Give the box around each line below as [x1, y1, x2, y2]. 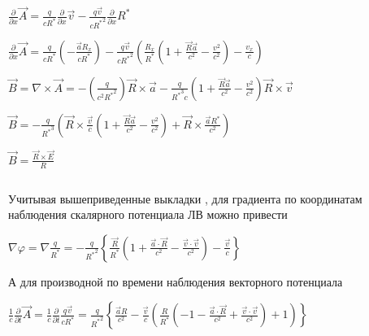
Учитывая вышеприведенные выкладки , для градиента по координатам [8, 190, 362, 207]
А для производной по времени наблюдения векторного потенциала [8, 273, 343, 290]
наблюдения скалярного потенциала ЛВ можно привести [8, 206, 288, 223]
